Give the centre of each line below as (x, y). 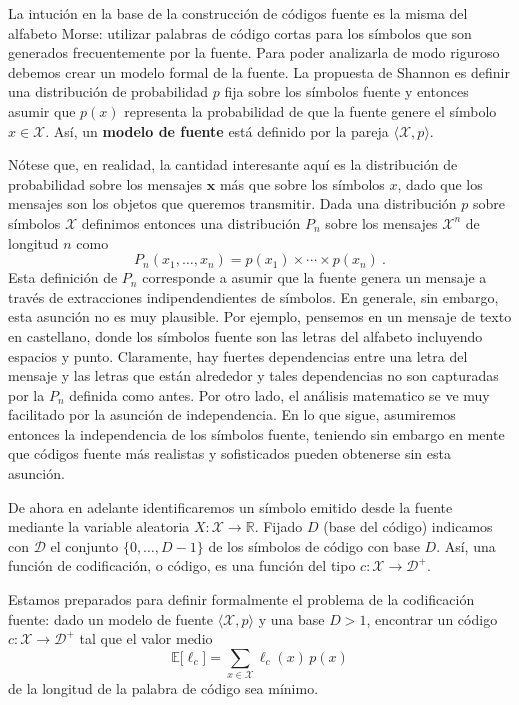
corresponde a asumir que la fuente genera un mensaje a (314, 277)
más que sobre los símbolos (302, 183)
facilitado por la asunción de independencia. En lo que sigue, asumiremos (232, 414)
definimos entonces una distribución (191, 222)
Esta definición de (63, 277)
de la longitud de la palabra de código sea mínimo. (163, 688)
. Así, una (466, 545)
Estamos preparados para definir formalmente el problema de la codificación (241, 599)
